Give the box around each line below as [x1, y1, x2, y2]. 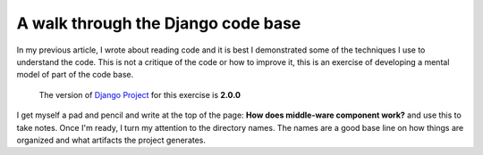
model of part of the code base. [16, 69, 134, 80]
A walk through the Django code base [16, 13, 301, 33]
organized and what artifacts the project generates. [16, 135, 206, 145]
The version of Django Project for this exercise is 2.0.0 [38, 89, 241, 100]
